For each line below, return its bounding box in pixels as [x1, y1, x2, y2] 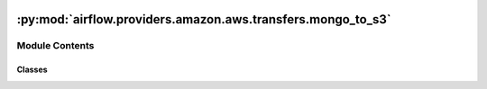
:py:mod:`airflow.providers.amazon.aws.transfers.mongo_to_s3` [16, 12, 391, 27]
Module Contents [16, 40, 95, 52]
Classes [16, 64, 49, 76]
